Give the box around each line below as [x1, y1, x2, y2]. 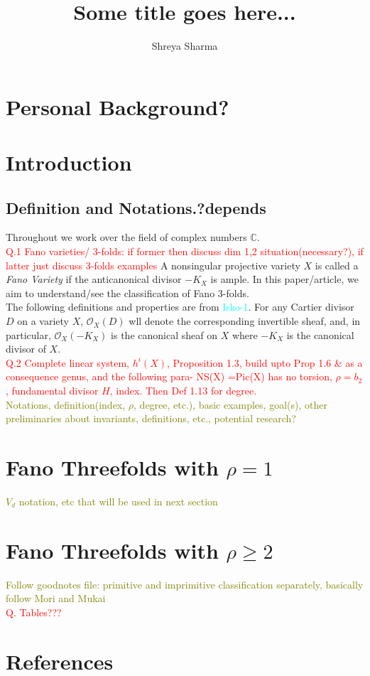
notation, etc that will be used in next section [18, 493, 218, 508]
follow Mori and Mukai [6, 591, 106, 606]
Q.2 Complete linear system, [6, 355, 130, 370]
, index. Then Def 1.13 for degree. [109, 383, 257, 398]
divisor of [6, 341, 46, 356]
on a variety [17, 313, 70, 328]
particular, [6, 327, 51, 342]
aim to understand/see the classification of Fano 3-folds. [6, 285, 249, 300]
